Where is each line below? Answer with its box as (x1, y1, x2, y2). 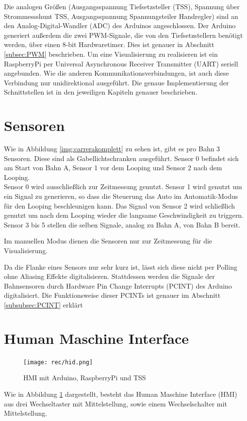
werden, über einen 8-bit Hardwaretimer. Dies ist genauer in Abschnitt (4, 39, 214, 49)
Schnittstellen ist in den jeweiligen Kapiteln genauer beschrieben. (4, 87, 198, 97)
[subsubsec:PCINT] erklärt (4, 299, 83, 309)
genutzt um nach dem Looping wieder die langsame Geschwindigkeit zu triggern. (4, 210, 244, 220)
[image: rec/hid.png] (23, 358, 93, 366)
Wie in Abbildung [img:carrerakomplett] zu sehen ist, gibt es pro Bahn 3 (4, 144, 220, 154)
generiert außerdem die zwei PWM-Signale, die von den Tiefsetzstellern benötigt (4, 30, 243, 40)
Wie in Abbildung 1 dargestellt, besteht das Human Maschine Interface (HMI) (4, 389, 237, 399)
